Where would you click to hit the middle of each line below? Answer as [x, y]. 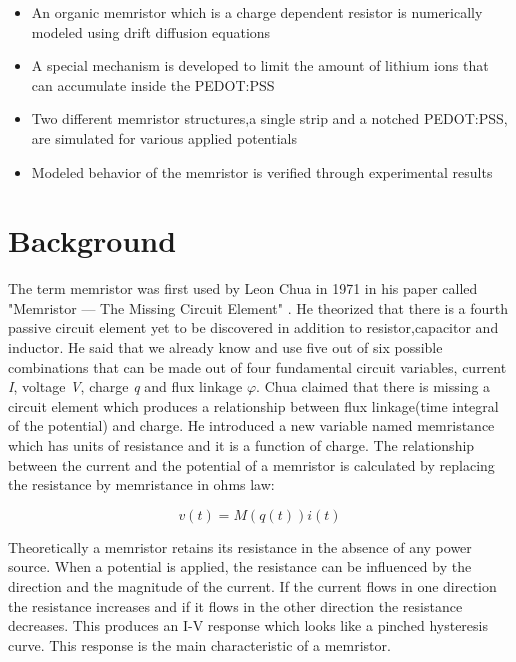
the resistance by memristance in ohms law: [141, 484]
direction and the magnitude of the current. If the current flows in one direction [252, 586]
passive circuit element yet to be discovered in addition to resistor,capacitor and [253, 327]
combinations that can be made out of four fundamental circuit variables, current [257, 366]
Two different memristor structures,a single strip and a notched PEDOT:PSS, [269, 118]
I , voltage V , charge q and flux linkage [125, 386]
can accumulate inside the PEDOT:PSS [153, 84]
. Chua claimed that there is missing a [373, 386]
